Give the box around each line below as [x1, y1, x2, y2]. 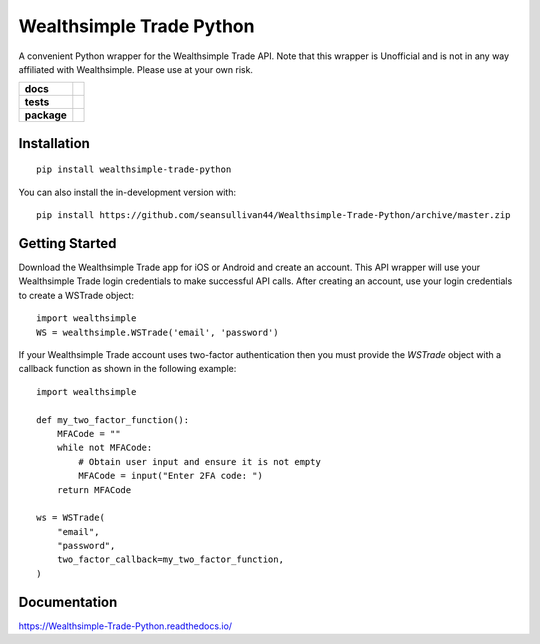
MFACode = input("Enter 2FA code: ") [78, 470, 264, 482]
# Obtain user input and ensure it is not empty [78, 456, 322, 467]
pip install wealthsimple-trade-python [36, 164, 232, 175]
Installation [18, 135, 90, 152]
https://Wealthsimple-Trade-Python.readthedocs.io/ [18, 620, 233, 632]
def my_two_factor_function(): [36, 414, 190, 425]
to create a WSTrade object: [18, 289, 135, 301]
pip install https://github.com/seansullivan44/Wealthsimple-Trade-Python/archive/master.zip [36, 210, 511, 221]
